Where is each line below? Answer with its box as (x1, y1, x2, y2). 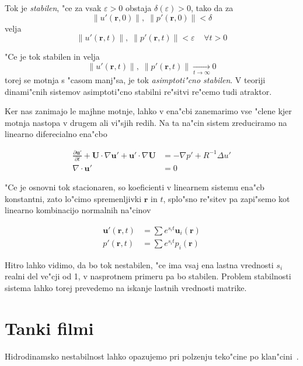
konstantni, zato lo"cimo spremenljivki (5, 192, 142, 204)
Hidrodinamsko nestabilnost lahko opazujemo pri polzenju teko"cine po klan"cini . (5, 350, 299, 362)
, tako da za (190, 2, 234, 13)
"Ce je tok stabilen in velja (5, 50, 100, 63)
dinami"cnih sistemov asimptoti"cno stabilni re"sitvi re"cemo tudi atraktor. (5, 85, 272, 97)
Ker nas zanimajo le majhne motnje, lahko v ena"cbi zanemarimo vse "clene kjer (5, 105, 292, 117)
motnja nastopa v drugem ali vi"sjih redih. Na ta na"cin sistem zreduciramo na (5, 116, 287, 128)
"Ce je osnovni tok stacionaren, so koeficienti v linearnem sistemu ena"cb (5, 180, 264, 193)
